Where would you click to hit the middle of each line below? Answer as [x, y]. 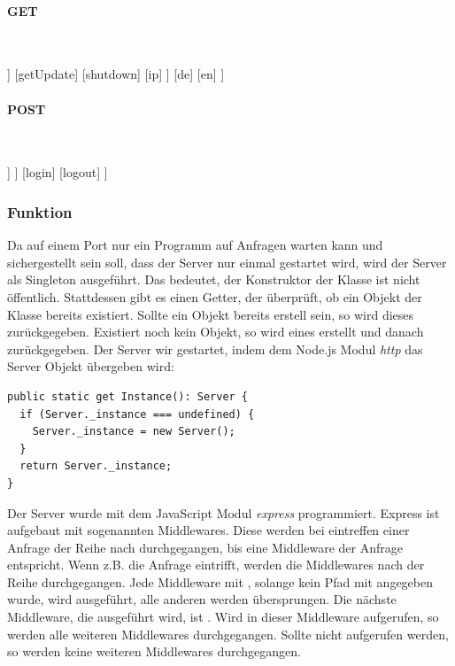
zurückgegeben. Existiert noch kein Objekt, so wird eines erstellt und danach [216, 332]
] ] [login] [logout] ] [58, 172]
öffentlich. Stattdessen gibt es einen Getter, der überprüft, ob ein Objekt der [215, 296]
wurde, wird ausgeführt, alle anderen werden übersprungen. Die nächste [202, 599]
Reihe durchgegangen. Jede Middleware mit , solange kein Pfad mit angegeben [220, 581]
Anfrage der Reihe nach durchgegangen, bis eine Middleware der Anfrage [205, 547]
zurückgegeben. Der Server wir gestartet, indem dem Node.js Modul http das [215, 348]
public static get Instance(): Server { [128, 396]
